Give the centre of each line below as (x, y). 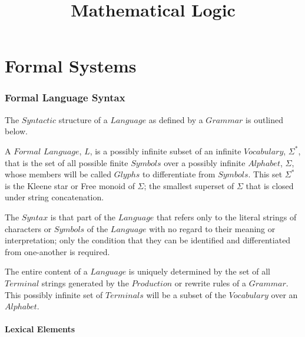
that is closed (270, 185)
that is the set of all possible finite (67, 162)
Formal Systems (71, 66)
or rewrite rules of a (210, 283)
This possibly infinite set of (54, 294)
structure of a (83, 119)
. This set (265, 174)
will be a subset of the (186, 294)
